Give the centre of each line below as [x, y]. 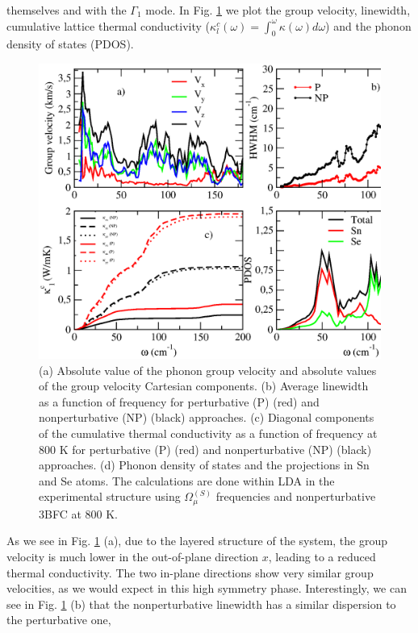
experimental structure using [110, 496]
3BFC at [60, 513]
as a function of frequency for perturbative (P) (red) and [179, 401]
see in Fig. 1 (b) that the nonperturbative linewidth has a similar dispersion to [201, 604]
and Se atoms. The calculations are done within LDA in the [187, 480]
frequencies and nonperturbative [296, 496]
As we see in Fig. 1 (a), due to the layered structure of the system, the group [197, 541]
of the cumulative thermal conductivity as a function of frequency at [208, 433]
